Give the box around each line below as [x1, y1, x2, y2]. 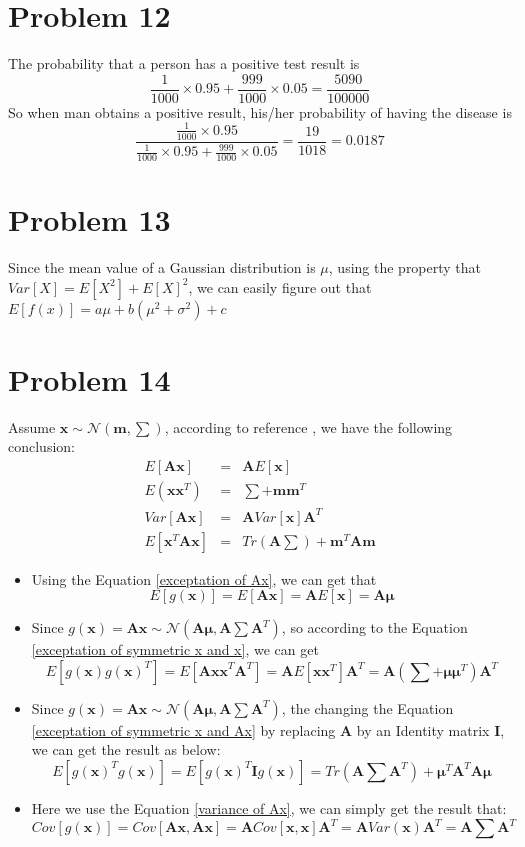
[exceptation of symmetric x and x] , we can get [31, 639, 319, 660]
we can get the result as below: [31, 739, 221, 760]
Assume [8, 416, 56, 437]
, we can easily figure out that [188, 276, 372, 297]
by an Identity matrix [356, 719, 490, 740]
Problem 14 [8, 358, 171, 399]
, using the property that [328, 257, 482, 278]
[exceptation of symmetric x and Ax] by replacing [31, 719, 336, 740]
